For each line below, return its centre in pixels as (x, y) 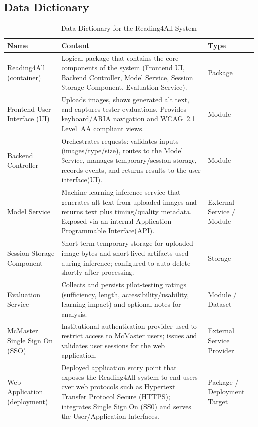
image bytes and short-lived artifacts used (125, 252)
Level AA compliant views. (103, 129)
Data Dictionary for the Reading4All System (129, 28)
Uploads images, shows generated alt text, (125, 99)
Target (218, 401)
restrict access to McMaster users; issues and (129, 336)
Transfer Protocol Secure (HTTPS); (116, 396)
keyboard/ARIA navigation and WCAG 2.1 (128, 119)
